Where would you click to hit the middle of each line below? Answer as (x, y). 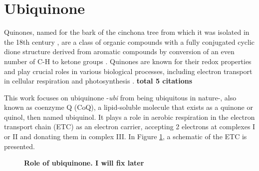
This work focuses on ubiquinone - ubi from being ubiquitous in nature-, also (120, 97)
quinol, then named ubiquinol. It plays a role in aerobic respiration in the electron (129, 117)
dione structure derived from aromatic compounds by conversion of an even (119, 51)
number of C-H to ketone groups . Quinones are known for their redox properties (128, 61)
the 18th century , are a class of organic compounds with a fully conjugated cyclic (129, 42)
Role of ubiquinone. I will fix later (84, 163)
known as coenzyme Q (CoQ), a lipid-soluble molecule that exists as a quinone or (129, 107)
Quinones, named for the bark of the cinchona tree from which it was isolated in (127, 32)
